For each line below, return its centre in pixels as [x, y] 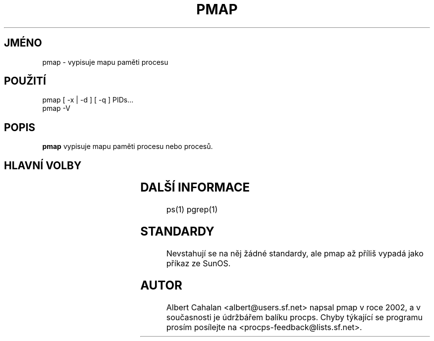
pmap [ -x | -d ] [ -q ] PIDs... [88, 100]
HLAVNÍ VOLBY [43, 165]
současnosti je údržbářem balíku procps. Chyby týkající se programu [294, 317]
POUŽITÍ [25, 81]
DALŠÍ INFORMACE [195, 188]
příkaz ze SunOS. [198, 263]
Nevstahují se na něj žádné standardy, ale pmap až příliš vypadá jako [295, 253]
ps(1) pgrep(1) [192, 210]
